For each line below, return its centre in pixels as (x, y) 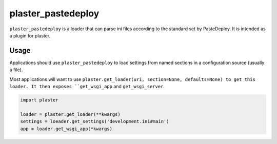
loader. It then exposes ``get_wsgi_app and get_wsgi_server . (87, 87)
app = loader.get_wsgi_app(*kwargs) (66, 129)
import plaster (39, 100)
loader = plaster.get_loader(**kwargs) (70, 114)
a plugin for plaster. (30, 35)
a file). (16, 70)
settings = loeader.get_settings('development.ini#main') (95, 121)
